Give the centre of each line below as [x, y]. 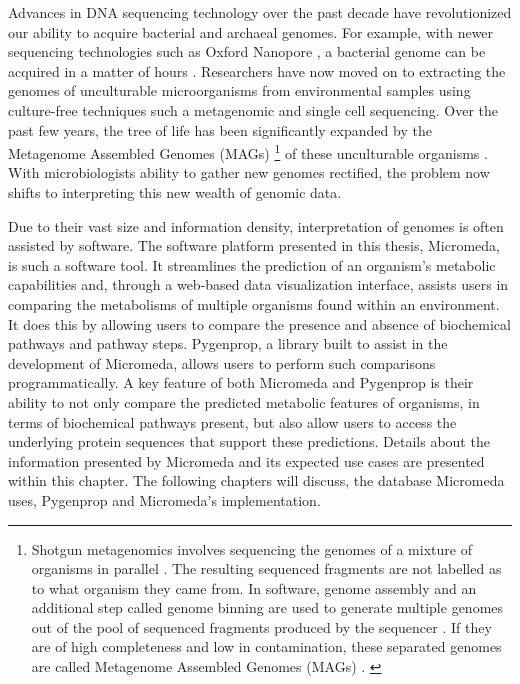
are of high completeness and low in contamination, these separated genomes [266, 646]
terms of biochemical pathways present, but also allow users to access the [232, 421]
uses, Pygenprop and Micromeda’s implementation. [164, 499]
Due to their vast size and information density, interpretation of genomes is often [256, 225]
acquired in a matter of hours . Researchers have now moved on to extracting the [257, 70]
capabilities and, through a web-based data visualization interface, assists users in [258, 284]
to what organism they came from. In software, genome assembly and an [254, 587]
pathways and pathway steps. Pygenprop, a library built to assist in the [228, 343]
